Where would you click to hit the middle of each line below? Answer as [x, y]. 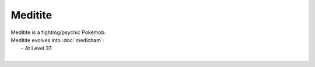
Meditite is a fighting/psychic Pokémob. [58, 32]
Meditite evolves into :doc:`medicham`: [57, 40]
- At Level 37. [37, 49]
